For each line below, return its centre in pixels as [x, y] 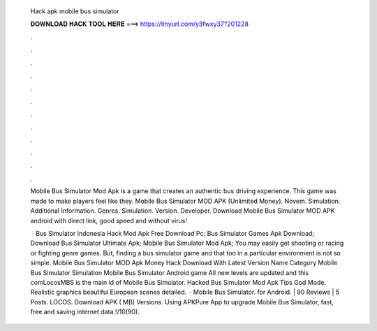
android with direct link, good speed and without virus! [109, 220]
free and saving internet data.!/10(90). [85, 312]
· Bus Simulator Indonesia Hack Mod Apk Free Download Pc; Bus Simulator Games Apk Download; [173, 234]
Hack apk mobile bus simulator [75, 11]
